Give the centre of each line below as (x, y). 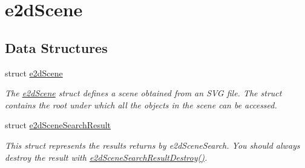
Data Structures (56, 47)
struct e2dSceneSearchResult (58, 125)
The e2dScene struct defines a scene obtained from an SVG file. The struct (143, 93)
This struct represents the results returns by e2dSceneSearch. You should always (152, 145)
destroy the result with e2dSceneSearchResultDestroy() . (106, 157)
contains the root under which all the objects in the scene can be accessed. (141, 104)
